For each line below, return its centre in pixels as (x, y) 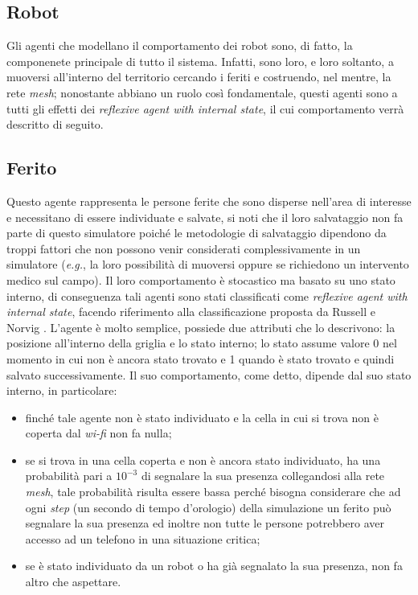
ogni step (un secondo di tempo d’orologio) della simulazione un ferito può (208, 507)
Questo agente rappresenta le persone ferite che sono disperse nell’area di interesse (209, 201)
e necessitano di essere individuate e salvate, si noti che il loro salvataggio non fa (205, 217)
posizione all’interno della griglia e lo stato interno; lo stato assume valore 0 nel (202, 343)
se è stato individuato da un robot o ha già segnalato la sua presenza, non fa (214, 566)
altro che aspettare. (73, 582)
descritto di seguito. (55, 124)
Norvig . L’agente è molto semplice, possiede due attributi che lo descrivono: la (201, 327)
